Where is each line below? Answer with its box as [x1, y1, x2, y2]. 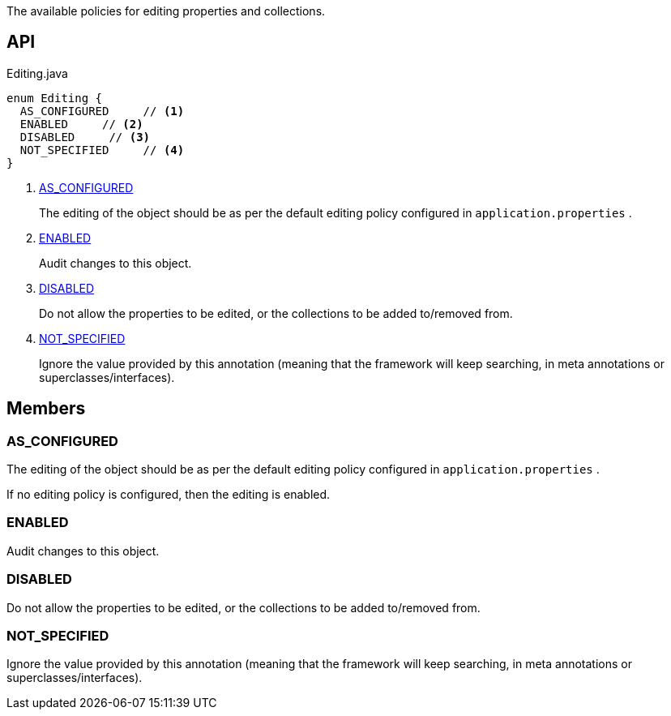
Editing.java [6, 66, 68, 80]
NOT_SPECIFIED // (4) [19, 143, 185, 156]
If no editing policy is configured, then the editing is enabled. [6, 487, 331, 502]
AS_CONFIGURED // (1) [19, 104, 185, 118]
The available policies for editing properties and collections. [6, 4, 326, 18]
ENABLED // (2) [19, 117, 143, 131]
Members [6, 398, 86, 419]
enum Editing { [6, 91, 103, 105]
